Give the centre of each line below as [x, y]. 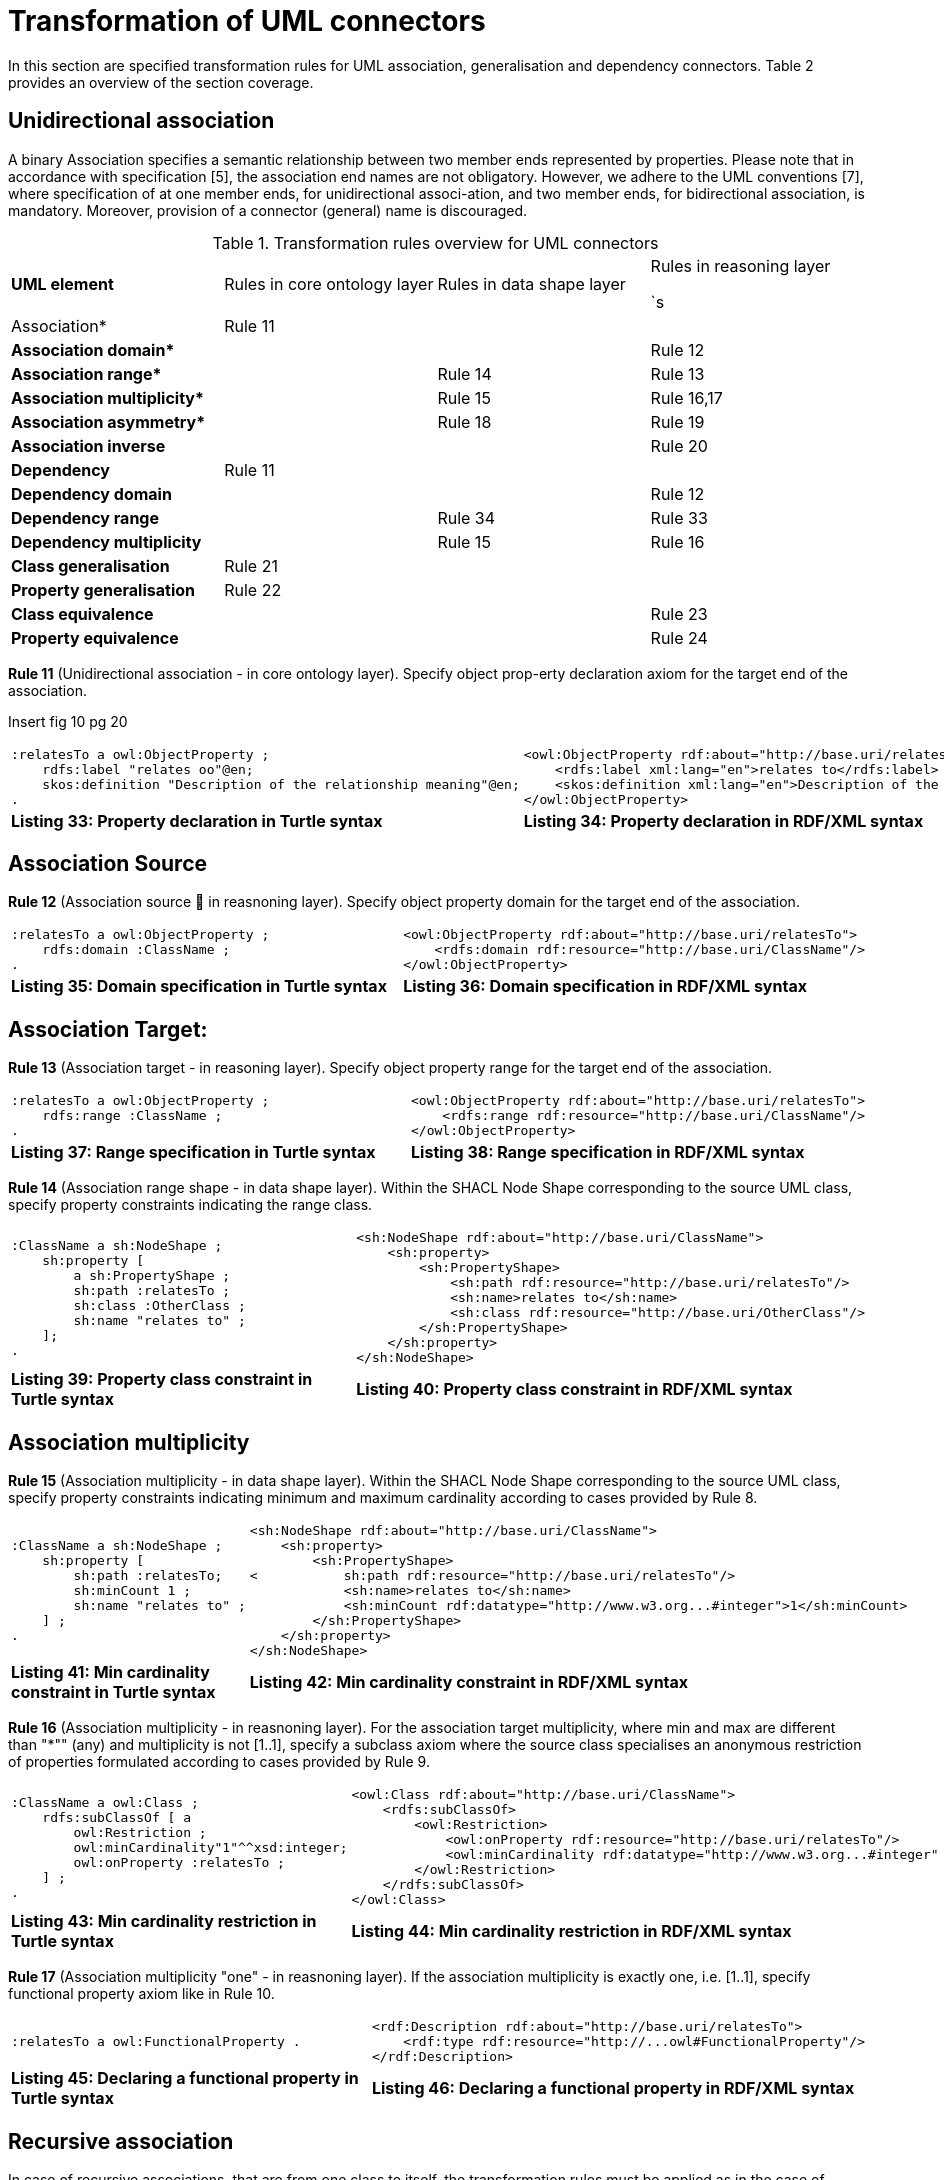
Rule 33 [679, 517]
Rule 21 [251, 565]
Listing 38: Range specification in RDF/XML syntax [608, 1152]
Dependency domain [91, 493]
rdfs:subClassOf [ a [117, 1817]
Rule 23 [679, 613]
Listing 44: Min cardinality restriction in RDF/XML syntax [571, 1931]
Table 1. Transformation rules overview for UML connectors [435, 242]
